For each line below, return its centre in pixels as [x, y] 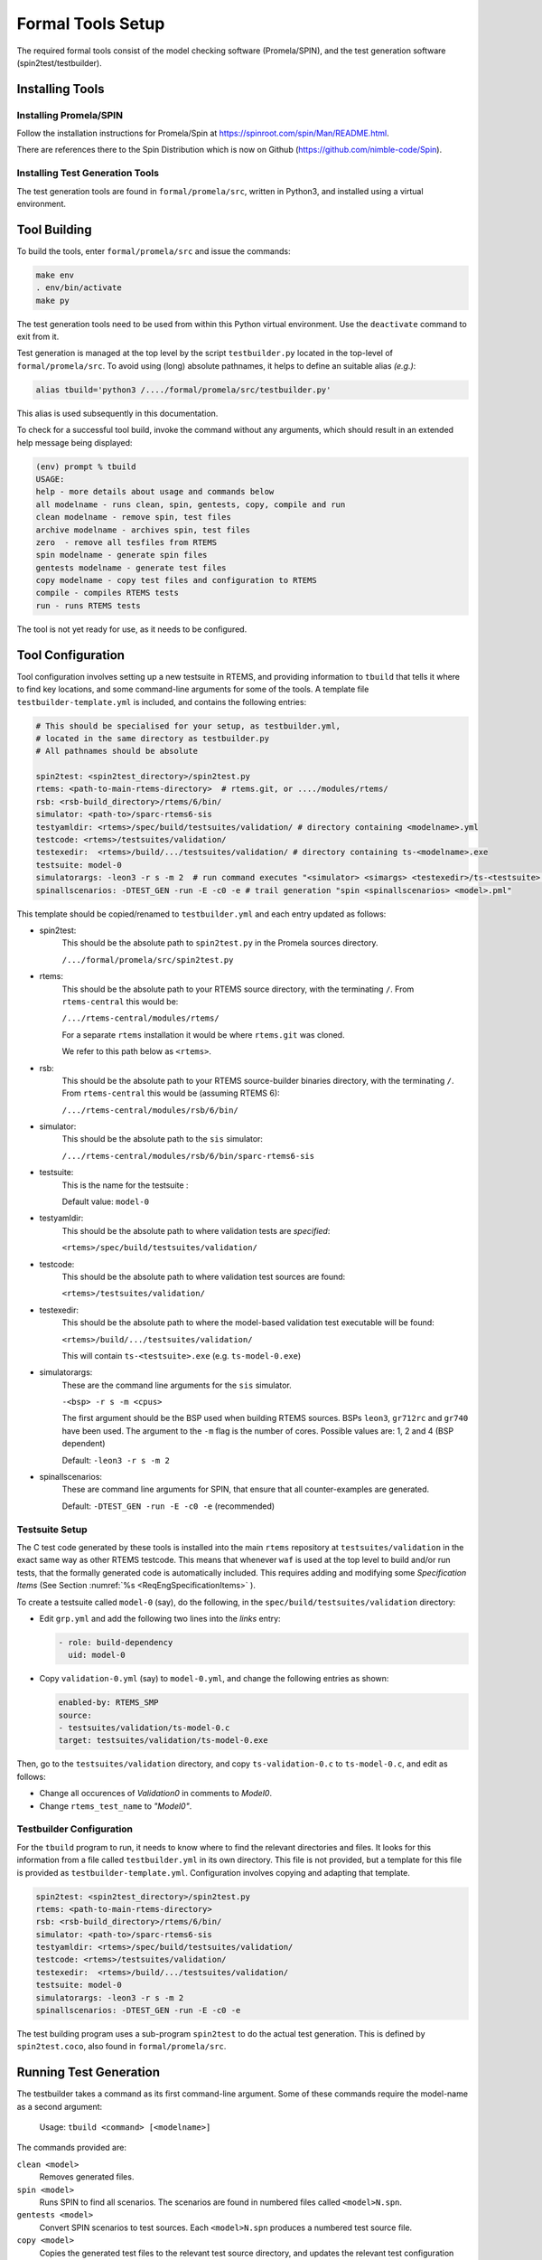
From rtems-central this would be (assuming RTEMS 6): [171, 1093]
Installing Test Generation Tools [88, 174]
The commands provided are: [71, 2148]
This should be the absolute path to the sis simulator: [163, 1139]
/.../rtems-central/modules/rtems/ [141, 1018]
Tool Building [54, 229]
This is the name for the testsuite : [125, 1185]
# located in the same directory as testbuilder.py [153, 738]
